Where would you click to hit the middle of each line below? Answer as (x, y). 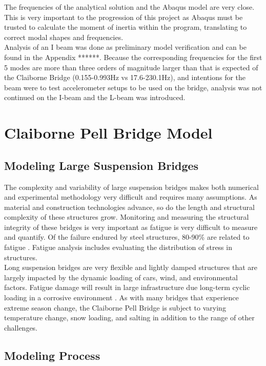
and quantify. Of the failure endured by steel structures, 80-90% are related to (127, 237)
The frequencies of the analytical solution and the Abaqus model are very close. (129, 7)
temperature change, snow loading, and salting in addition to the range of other (129, 317)
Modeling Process (52, 355)
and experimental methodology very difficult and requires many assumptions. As (131, 197)
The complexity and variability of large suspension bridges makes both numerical (131, 187)
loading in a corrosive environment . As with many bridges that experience (121, 297)
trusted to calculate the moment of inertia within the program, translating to (126, 27)
